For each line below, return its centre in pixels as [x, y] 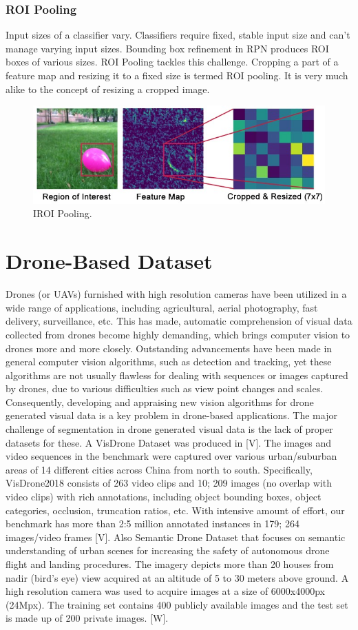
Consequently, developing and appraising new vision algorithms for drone [160, 402]
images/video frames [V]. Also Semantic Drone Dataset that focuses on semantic [176, 537]
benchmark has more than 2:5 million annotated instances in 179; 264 [152, 524]
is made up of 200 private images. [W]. [87, 618]
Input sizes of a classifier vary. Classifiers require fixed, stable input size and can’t [178, 35]
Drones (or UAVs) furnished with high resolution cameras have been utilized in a [176, 294]
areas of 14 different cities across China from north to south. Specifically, [159, 469]
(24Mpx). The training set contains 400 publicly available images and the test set [177, 604]
